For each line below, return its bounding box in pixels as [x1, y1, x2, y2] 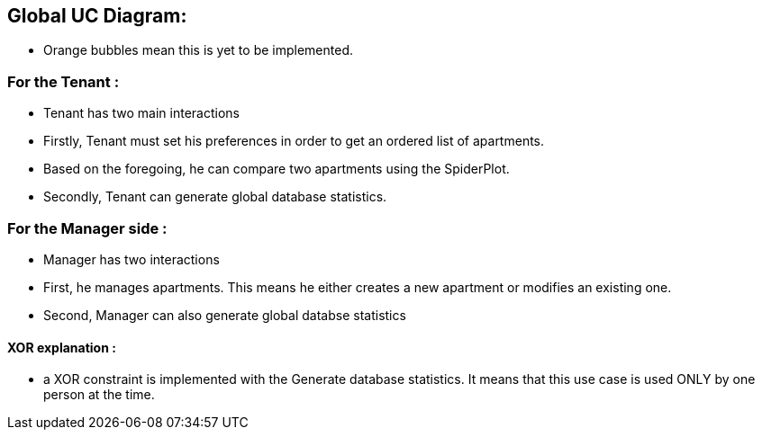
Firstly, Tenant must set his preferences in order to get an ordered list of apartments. [43, 133, 545, 149]
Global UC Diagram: [7, 4, 187, 27]
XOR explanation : [7, 339, 116, 355]
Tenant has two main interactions [43, 105, 240, 121]
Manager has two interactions [43, 251, 220, 267]
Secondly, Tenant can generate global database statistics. [43, 189, 387, 205]
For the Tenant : [7, 72, 120, 91]
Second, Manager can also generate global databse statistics [43, 307, 406, 323]
